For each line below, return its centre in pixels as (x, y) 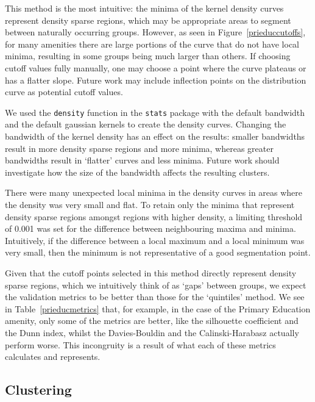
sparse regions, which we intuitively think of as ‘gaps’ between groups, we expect (156, 285)
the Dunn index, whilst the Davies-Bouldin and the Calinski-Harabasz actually (152, 332)
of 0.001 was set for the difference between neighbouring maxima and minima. (150, 228)
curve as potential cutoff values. (64, 92)
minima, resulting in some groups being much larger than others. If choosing (148, 56)
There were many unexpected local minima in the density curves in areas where (154, 192)
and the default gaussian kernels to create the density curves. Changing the (146, 124)
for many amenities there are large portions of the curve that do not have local (152, 44)
